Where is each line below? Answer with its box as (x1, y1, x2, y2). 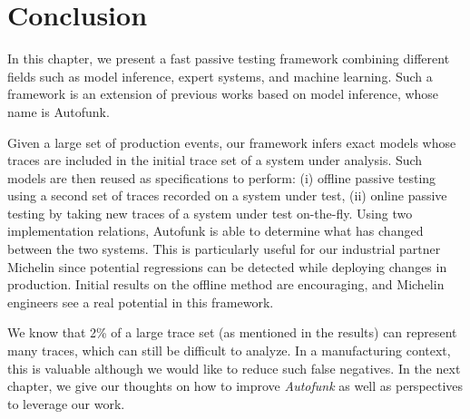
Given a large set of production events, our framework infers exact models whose (7, 132, 456, 151)
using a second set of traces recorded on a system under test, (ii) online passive (7, 186, 447, 205)
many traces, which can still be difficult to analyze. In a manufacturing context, (7, 341, 451, 360)
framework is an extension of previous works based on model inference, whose (7, 84, 439, 103)
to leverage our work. (7, 394, 125, 413)
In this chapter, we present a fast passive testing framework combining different (7, 49, 450, 68)
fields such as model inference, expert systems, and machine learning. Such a (7, 66, 433, 85)
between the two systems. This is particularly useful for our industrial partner (7, 239, 441, 258)
